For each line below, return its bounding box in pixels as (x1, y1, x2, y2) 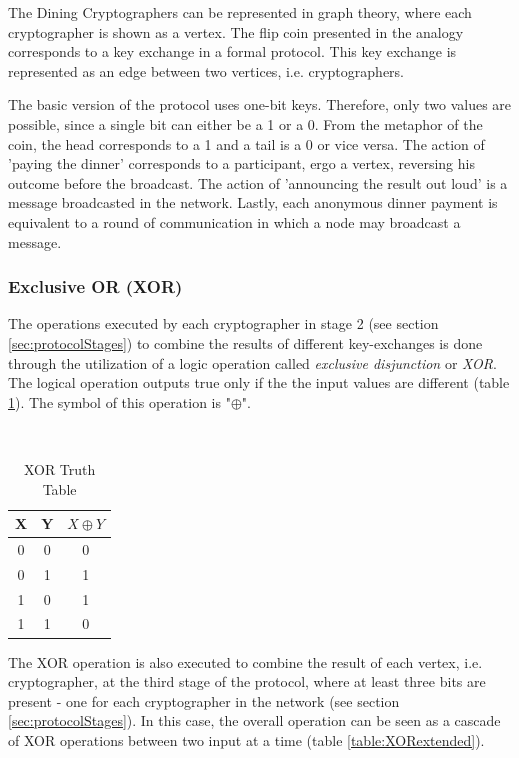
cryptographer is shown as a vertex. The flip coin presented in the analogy (8, 21, 464, 42)
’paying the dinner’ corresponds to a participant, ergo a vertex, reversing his (8, 153, 475, 174)
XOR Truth (23, 458, 96, 479)
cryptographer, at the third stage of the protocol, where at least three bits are (8, 671, 486, 692)
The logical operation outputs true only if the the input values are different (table (8, 372, 510, 393)
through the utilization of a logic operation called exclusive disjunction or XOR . (8, 352, 497, 373)
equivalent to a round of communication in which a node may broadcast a (8, 211, 461, 232)
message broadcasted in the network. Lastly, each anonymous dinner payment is (8, 192, 498, 213)
